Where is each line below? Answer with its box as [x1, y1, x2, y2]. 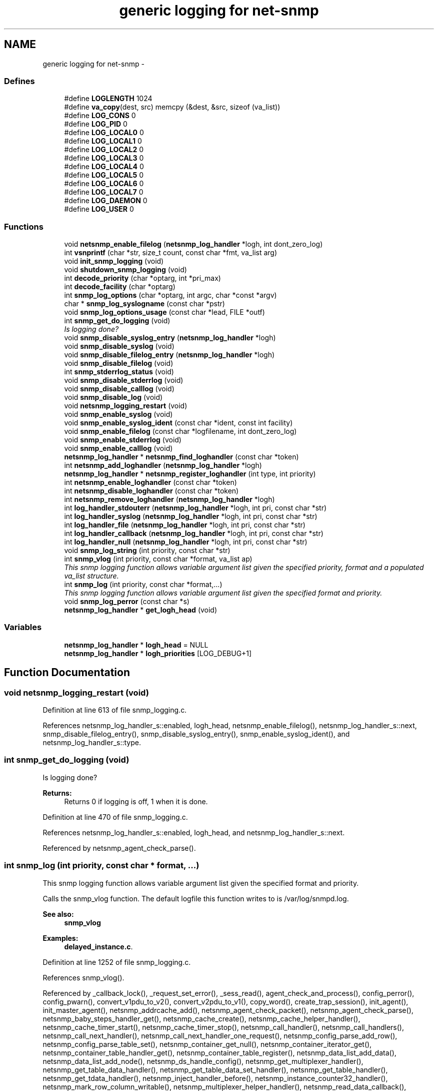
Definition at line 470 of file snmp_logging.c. [42, 812, 188, 821]
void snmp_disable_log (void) [64, 393, 163, 402]
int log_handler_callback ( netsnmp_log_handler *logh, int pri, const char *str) [64, 529, 323, 538]
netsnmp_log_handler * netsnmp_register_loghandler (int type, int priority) [64, 469, 316, 478]
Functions [4, 221, 43, 232]
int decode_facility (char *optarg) [64, 282, 175, 291]
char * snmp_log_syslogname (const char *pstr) [64, 299, 225, 308]
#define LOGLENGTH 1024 [64, 94, 152, 103]
